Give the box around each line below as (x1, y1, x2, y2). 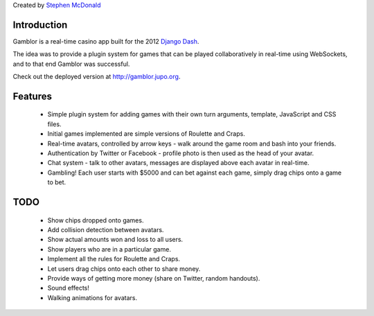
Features (12, 90, 52, 102)
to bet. (47, 178, 66, 186)
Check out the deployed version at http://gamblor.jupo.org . (12, 73, 181, 81)
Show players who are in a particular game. (47, 245, 171, 253)
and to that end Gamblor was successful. (12, 60, 130, 68)
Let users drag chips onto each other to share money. (47, 264, 201, 273)
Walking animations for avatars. (47, 293, 138, 301)
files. (47, 120, 62, 128)
